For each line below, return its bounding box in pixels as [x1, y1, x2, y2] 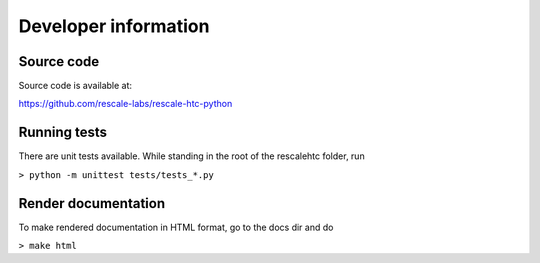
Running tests [18, 124, 108, 141]
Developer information [18, 15, 210, 37]
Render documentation [18, 195, 166, 212]
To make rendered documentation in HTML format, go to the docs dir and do [18, 221, 334, 233]
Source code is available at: [18, 80, 133, 92]
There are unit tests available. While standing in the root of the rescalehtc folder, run [18, 150, 365, 162]
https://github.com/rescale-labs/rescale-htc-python [18, 98, 233, 110]
